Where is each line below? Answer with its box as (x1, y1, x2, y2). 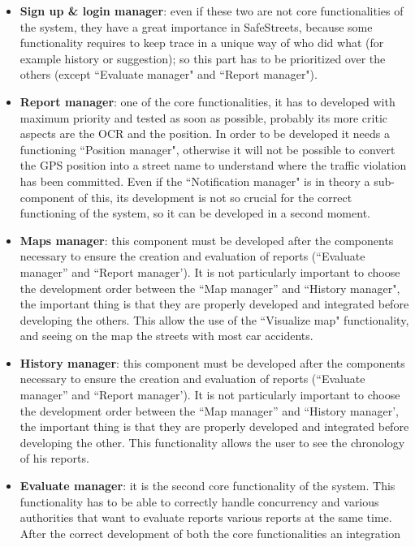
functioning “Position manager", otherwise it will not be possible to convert (19, 140, 396, 157)
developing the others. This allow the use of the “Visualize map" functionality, (19, 311, 409, 328)
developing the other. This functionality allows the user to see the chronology (19, 433, 405, 450)
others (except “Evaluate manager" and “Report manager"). (19, 66, 318, 83)
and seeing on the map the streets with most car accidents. (19, 327, 313, 344)
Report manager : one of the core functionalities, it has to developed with (19, 93, 396, 110)
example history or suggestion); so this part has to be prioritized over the (19, 50, 386, 67)
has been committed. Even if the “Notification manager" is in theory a (19, 172, 370, 189)
